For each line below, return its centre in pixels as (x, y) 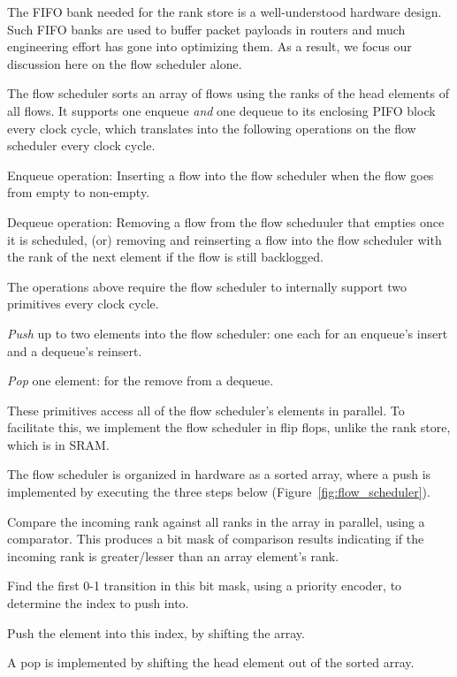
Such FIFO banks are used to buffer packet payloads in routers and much (206, 29)
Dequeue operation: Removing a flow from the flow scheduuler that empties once (226, 221)
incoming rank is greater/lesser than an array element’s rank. (173, 555)
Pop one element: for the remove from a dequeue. (141, 380)
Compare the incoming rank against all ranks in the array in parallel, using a (216, 521)
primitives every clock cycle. (83, 304)
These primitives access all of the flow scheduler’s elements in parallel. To (206, 410)
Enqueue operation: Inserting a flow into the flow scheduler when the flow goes (221, 175)
